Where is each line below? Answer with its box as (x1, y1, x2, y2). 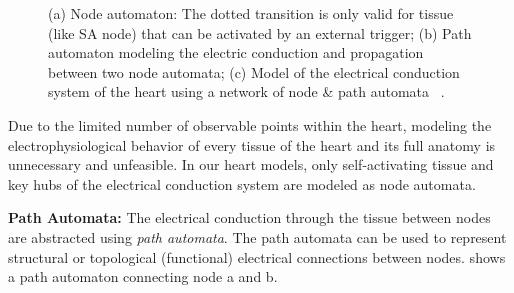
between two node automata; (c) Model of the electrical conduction (48, 61, 460, 82)
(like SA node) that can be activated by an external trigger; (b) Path (48, 22, 472, 43)
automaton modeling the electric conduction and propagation (48, 42, 424, 63)
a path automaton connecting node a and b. (8, 266, 278, 287)
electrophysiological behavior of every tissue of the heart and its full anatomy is (8, 134, 496, 155)
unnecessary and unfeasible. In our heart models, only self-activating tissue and (8, 154, 494, 175)
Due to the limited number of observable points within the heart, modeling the (8, 114, 492, 135)
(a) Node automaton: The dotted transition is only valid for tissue (48, 3, 454, 23)
